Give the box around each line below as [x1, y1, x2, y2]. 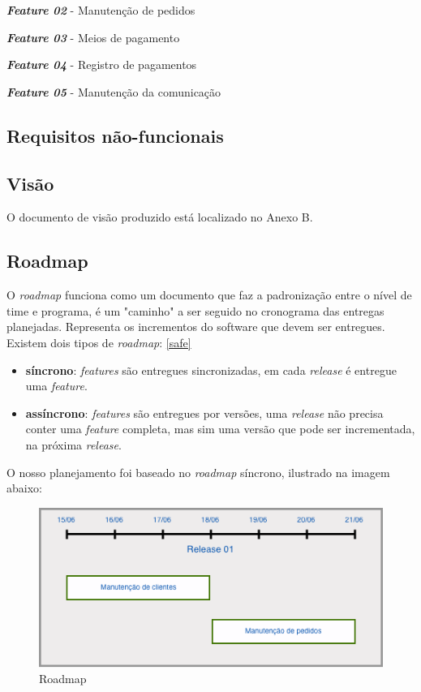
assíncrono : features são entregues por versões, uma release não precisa [25, 404, 384, 421]
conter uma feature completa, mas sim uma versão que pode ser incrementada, [25, 420, 415, 437]
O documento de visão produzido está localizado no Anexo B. [6, 208, 313, 226]
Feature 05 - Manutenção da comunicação [6, 83, 221, 100]
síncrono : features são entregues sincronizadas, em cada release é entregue [25, 361, 397, 378]
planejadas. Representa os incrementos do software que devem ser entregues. [6, 318, 385, 335]
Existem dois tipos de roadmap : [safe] [6, 333, 191, 350]
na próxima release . [25, 436, 122, 453]
